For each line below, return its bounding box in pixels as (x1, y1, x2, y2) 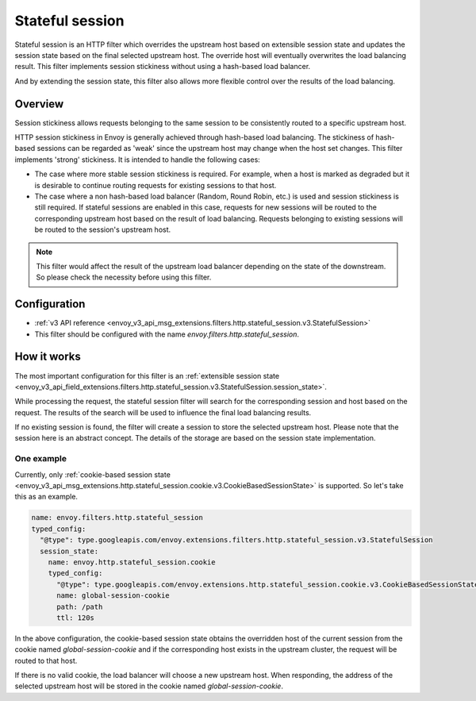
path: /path (56, 602, 103, 611)
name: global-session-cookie (56, 591, 170, 600)
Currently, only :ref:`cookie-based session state (14, 469, 171, 480)
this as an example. (14, 492, 79, 502)
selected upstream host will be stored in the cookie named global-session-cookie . (14, 681, 283, 691)
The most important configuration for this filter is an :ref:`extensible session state (14, 371, 280, 380)
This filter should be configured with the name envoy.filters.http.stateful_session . (34, 329, 300, 339)
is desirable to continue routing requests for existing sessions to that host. (34, 180, 277, 190)
